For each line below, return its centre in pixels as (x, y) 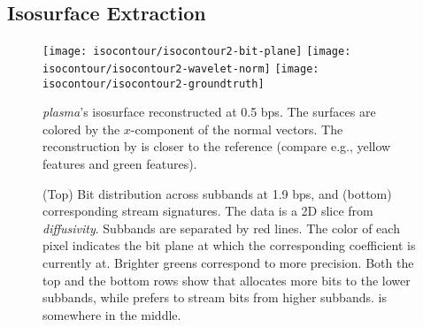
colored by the (81, 129)
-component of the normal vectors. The (237, 129)
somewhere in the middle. (112, 314)
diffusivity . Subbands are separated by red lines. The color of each (221, 228)
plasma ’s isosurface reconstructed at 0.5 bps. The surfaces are (209, 112)
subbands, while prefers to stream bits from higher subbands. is (215, 297)
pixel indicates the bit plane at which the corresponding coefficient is (229, 245)
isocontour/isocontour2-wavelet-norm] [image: (181, 68)
